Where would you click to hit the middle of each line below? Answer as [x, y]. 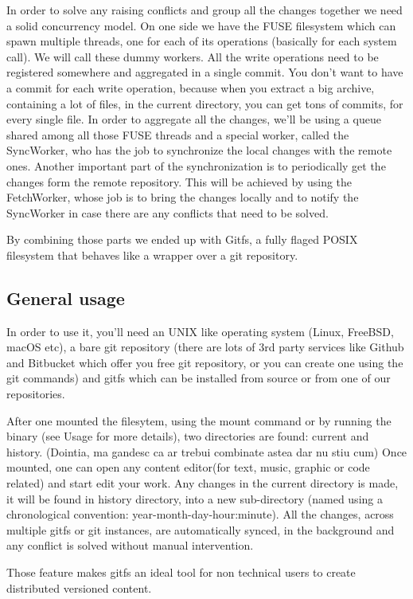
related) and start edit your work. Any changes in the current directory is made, [203, 483]
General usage [66, 298]
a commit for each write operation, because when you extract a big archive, [191, 87]
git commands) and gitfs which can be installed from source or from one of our [199, 378]
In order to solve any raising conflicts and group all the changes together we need [205, 10]
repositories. [36, 394]
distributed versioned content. [79, 587]
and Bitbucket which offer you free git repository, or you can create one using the [205, 362]
